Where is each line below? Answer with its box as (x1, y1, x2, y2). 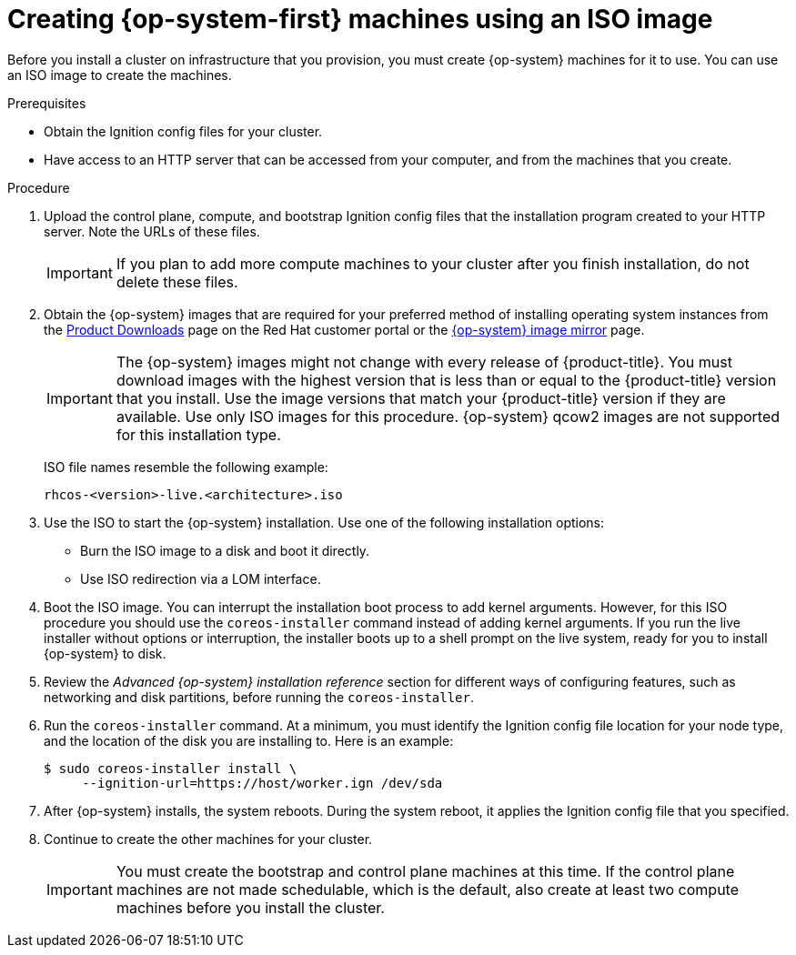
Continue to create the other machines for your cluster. (44, 830, 373, 847)
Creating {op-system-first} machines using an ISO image (7, 4, 713, 35)
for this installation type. (116, 425, 281, 444)
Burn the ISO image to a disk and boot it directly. (80, 542, 370, 558)
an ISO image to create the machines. (7, 66, 232, 83)
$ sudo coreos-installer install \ (44, 760, 297, 776)
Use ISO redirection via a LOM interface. (80, 570, 321, 587)
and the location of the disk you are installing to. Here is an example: (44, 732, 454, 749)
